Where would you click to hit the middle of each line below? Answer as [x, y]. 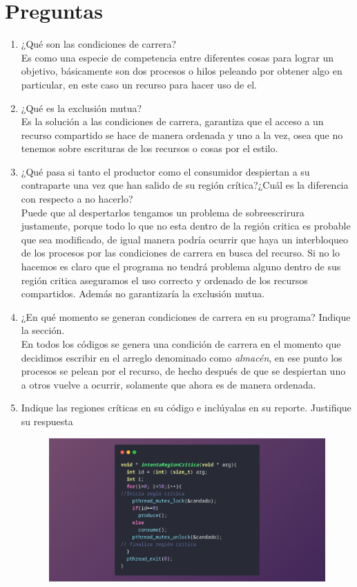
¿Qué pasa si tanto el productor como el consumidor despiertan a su [165, 171]
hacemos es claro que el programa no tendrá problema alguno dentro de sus [181, 267]
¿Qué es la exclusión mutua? [81, 108]
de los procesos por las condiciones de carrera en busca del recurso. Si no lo [181, 253]
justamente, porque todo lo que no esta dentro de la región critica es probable [186, 226]
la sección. [43, 330]
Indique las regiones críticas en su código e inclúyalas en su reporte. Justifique [186, 408]
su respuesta [47, 421]
